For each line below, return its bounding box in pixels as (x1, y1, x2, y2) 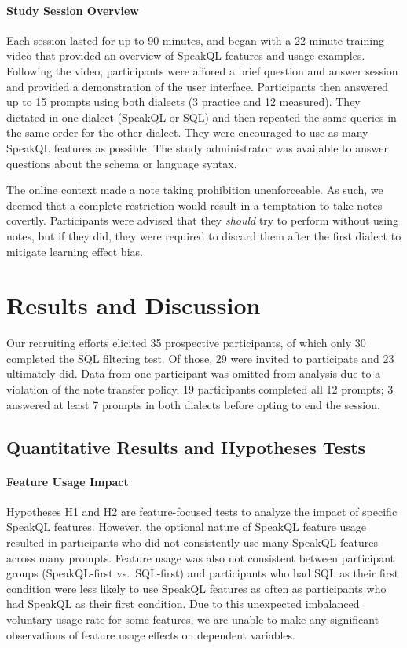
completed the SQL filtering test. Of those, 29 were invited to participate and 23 (6, 350, 394, 366)
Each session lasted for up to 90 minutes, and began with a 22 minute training (6, 31, 384, 48)
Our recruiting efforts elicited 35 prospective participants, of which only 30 (6, 335, 366, 351)
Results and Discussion (6, 289, 261, 321)
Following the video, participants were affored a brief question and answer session (6, 62, 398, 79)
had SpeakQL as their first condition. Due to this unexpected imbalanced (6, 595, 360, 612)
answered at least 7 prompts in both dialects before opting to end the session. (6, 396, 380, 412)
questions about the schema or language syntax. (6, 155, 237, 171)
